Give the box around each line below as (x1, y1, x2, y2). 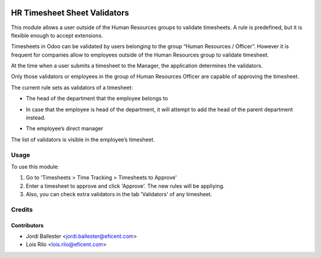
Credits (11, 205, 33, 213)
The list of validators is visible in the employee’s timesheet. (11, 136, 155, 143)
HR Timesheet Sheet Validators (11, 8, 129, 18)
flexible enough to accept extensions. (11, 32, 103, 39)
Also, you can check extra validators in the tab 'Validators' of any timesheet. (26, 191, 212, 198)
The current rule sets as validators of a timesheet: (11, 84, 133, 91)
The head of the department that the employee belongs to (26, 95, 168, 102)
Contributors (11, 222, 44, 229)
